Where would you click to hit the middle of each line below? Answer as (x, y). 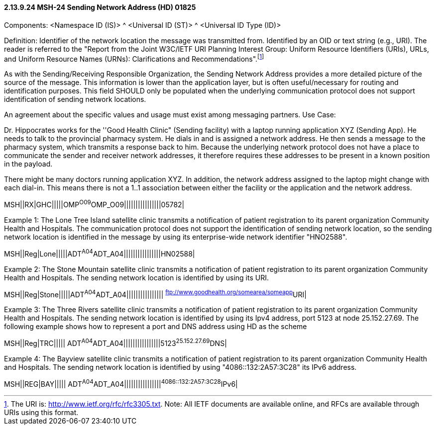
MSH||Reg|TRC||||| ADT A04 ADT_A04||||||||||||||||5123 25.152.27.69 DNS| (115, 343)
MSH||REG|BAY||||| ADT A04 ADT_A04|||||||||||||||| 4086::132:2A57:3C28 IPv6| (121, 383)
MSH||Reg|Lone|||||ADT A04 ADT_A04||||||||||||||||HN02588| (100, 253)
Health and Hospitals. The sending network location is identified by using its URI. (136, 277)
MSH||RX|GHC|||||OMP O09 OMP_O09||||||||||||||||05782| (94, 204)
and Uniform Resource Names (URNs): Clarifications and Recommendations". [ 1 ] (134, 58)
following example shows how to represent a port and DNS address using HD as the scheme (156, 327)
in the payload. (28, 164)
